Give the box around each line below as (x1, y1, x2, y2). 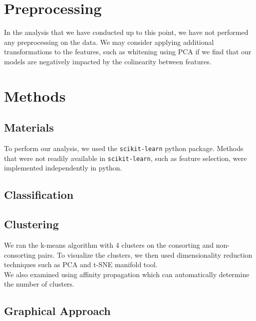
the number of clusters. (4, 279, 75, 289)
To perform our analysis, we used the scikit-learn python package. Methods (4, 143, 244, 154)
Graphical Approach (4, 303, 111, 319)
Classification (4, 187, 74, 202)
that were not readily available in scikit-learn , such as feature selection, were (4, 153, 247, 163)
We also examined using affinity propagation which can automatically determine (4, 269, 250, 279)
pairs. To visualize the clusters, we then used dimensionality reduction (37, 249, 253, 260)
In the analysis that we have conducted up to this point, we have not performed (4, 27, 249, 37)
